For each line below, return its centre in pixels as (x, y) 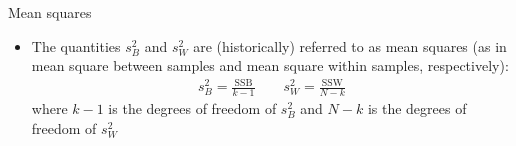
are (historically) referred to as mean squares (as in (350, 45)
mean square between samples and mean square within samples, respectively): (270, 65)
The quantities (76, 45)
